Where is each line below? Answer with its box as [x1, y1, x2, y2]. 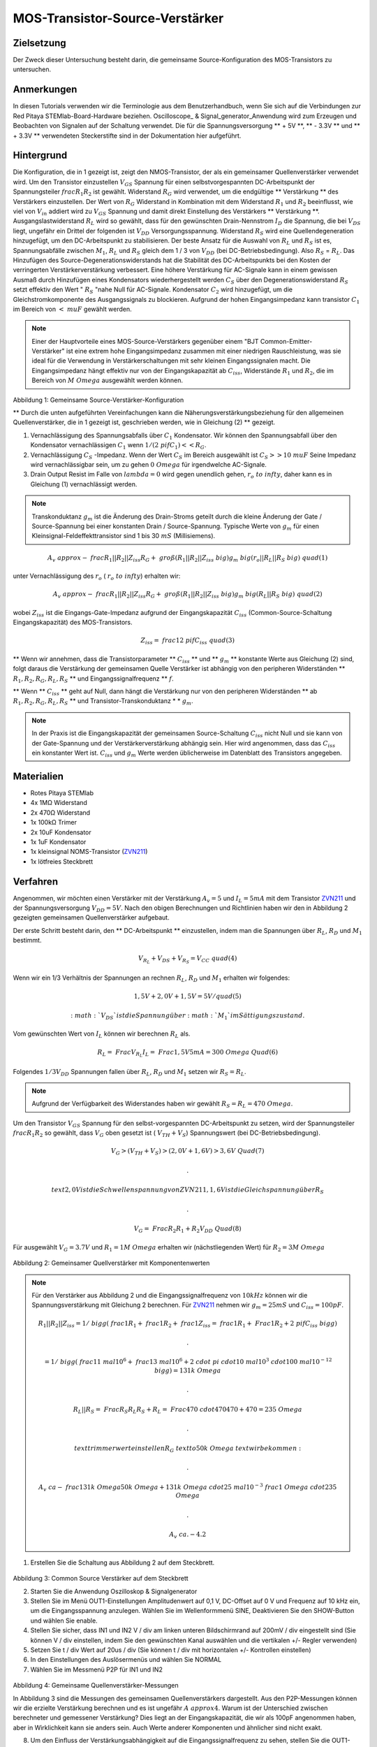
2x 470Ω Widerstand [30, 808, 91, 817]
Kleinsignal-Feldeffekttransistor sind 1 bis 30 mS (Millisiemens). [31, 532, 216, 540]
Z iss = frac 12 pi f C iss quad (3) [140, 637, 235, 646]
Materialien [13, 770, 64, 782]
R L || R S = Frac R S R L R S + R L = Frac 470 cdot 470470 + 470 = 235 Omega [73, 1405, 303, 1415]
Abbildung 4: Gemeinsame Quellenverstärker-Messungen [13, 1681, 179, 1690]
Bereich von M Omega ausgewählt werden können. [31, 376, 184, 384]
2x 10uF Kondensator [30, 828, 92, 836]
